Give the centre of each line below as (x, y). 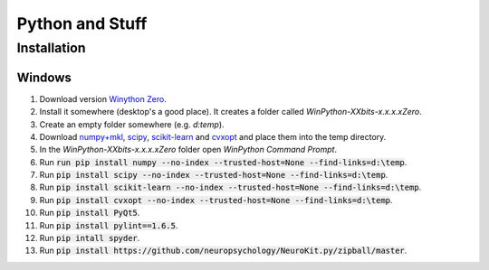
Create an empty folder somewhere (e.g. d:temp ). (132, 124)
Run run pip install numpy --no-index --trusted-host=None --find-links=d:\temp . (223, 162)
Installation (51, 48)
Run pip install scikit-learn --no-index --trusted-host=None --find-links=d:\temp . (230, 187)
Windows (44, 77)
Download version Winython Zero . (103, 98)
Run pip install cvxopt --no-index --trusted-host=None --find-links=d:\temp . (216, 200)
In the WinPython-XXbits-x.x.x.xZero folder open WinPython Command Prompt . (188, 150)
